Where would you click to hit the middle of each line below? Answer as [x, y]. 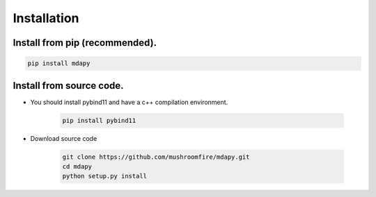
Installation [46, 18]
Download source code [64, 138]
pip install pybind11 [99, 120]
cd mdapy [77, 166]
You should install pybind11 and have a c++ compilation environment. [129, 102]
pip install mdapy [59, 63]
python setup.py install [105, 176]
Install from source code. [69, 86]
